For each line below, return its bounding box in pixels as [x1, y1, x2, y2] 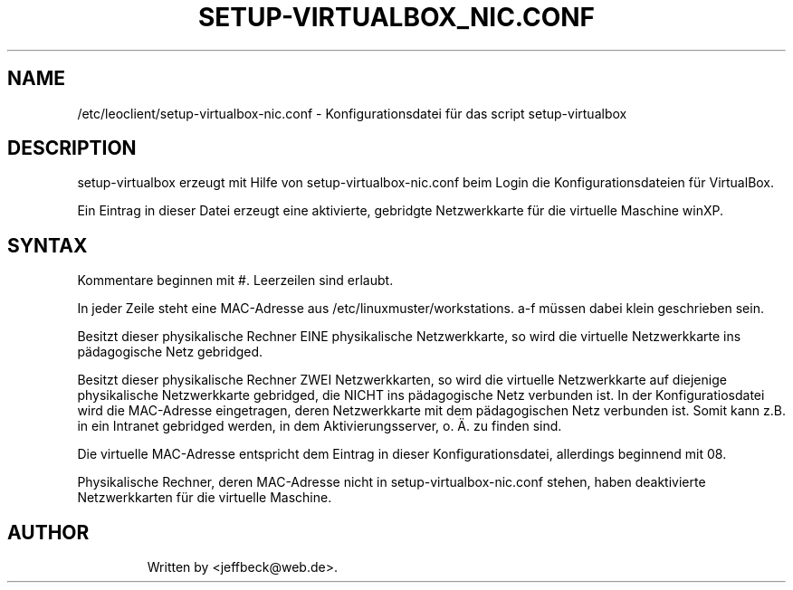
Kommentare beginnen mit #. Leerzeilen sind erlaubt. [77, 272, 394, 289]
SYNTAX [7, 233, 88, 257]
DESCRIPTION [7, 137, 137, 160]
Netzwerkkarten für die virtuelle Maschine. [77, 490, 332, 506]
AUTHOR [7, 520, 90, 544]
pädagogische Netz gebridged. [77, 344, 263, 360]
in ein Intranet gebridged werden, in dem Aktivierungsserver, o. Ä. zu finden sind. [77, 418, 562, 434]
